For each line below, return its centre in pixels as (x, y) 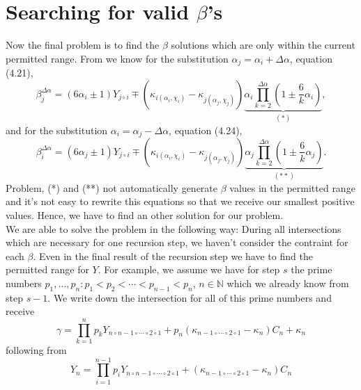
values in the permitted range (292, 187)
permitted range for (47, 269)
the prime (312, 269)
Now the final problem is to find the (83, 45)
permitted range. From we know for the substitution (117, 58)
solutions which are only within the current (263, 45)
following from (36, 350)
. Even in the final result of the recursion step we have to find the (173, 255)
